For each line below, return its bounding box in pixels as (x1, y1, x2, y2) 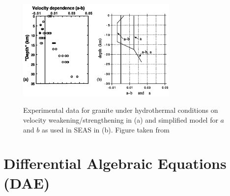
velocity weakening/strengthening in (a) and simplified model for (23, 115, 218, 125)
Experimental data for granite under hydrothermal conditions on (23, 105, 218, 115)
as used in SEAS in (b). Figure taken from (41, 124, 170, 134)
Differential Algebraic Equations (3, 153, 227, 173)
